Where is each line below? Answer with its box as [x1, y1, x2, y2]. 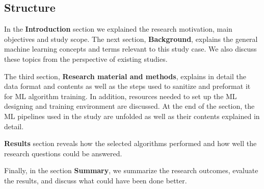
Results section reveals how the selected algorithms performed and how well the [4, 138, 257, 149]
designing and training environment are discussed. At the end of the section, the [4, 101, 255, 111]
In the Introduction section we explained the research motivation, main [4, 23, 232, 34]
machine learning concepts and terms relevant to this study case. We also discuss [4, 43, 257, 54]
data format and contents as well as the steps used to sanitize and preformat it [4, 81, 251, 91]
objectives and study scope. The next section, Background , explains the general [4, 33, 258, 44]
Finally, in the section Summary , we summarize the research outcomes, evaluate [4, 165, 258, 176]
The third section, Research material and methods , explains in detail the [4, 70, 247, 81]
